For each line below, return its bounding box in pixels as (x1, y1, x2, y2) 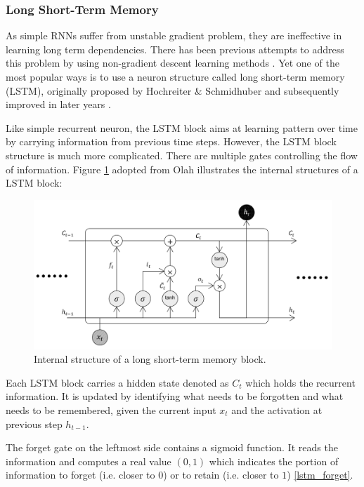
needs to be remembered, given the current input (6, 402, 216, 417)
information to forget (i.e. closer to (6, 467, 155, 482)
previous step (6, 416, 63, 431)
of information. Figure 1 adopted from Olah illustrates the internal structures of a (6, 161, 358, 176)
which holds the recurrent (245, 375, 356, 389)
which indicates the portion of (209, 453, 339, 468)
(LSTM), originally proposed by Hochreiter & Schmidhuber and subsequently (6, 83, 339, 98)
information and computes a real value (6, 453, 171, 468)
